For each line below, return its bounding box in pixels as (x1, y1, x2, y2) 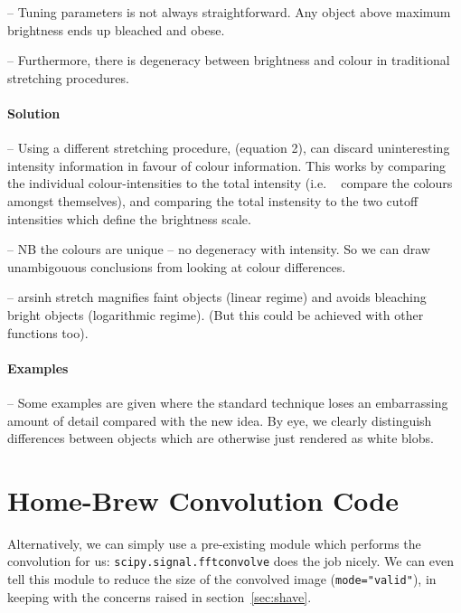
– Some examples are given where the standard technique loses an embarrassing (7, 392, 448, 411)
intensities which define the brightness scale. (7, 209, 251, 228)
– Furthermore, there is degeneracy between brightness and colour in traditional (7, 51, 450, 70)
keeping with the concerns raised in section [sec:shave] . (7, 587, 312, 606)
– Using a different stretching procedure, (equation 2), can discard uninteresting (7, 138, 450, 157)
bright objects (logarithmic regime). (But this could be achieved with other (7, 305, 424, 324)
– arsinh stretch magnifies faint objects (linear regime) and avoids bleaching (7, 288, 427, 306)
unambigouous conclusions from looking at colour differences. (7, 257, 346, 276)
